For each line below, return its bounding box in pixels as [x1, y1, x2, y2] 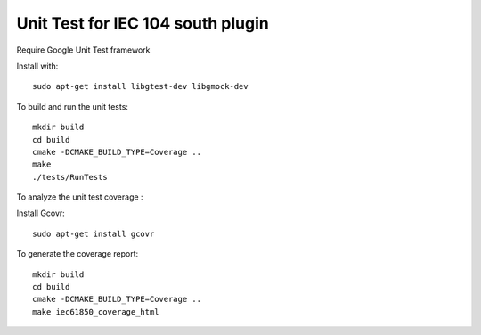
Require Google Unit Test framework [16, 45, 151, 55]
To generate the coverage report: [16, 249, 139, 259]
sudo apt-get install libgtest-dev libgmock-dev [32, 81, 249, 92]
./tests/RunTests [32, 172, 108, 182]
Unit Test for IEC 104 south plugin [16, 13, 269, 33]
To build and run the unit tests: [16, 101, 129, 111]
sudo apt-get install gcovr [32, 228, 155, 239]
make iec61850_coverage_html [32, 306, 159, 316]
